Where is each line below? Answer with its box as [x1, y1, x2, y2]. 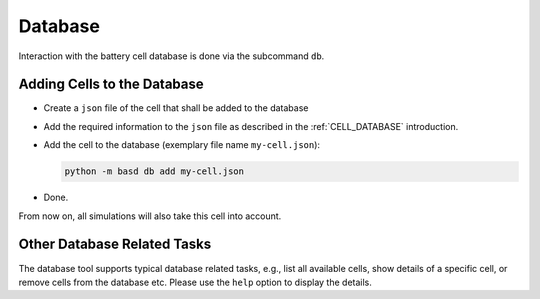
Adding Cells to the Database [18, 76, 204, 93]
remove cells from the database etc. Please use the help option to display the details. [18, 276, 372, 288]
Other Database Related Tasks [18, 236, 212, 253]
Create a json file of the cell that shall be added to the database [43, 102, 309, 114]
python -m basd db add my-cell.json [64, 166, 245, 177]
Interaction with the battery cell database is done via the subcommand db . [18, 50, 325, 62]
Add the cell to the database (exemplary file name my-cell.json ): [43, 139, 320, 151]
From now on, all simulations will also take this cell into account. [18, 210, 282, 222]
